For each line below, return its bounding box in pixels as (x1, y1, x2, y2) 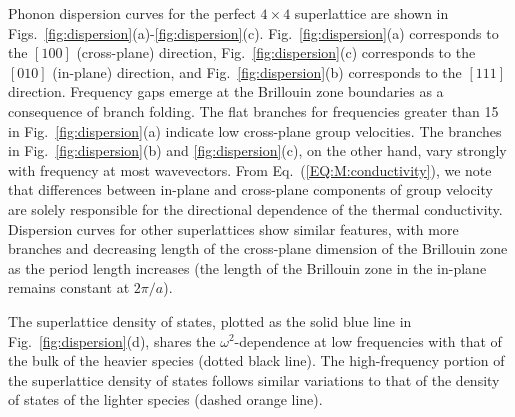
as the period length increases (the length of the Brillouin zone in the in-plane (8, 257, 487, 278)
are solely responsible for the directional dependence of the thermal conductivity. (8, 198, 503, 219)
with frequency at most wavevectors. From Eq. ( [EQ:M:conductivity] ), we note (8, 159, 492, 180)
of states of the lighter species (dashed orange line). (8, 389, 323, 410)
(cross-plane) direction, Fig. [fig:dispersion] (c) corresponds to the (76, 42, 476, 63)
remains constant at (8, 277, 130, 298)
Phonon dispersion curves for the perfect (8, 3, 256, 23)
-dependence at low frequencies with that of (234, 330, 502, 351)
